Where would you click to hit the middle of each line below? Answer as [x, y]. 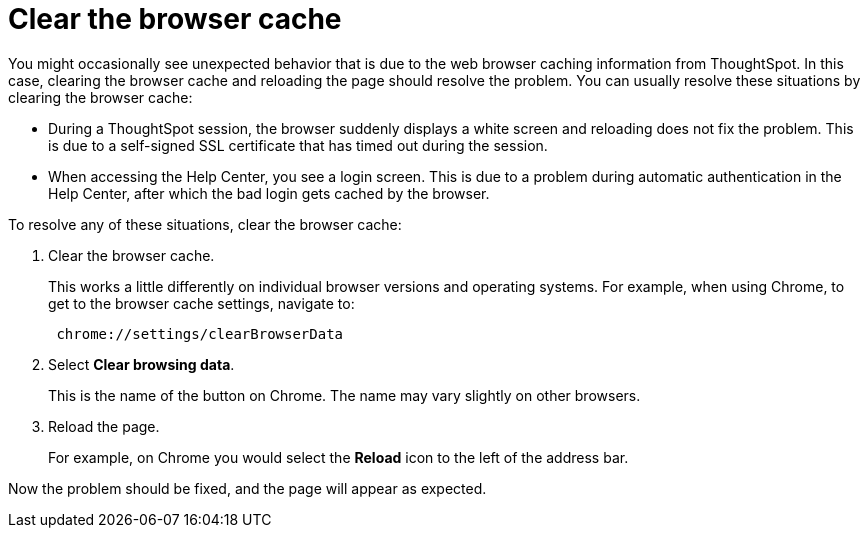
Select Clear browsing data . [141, 364]
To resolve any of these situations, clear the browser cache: [205, 224]
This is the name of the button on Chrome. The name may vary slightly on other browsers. [344, 395]
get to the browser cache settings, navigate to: [201, 303]
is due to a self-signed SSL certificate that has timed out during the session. [298, 145]
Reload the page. [104, 426]
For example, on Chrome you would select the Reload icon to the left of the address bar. [338, 457]
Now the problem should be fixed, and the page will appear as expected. [247, 488]
